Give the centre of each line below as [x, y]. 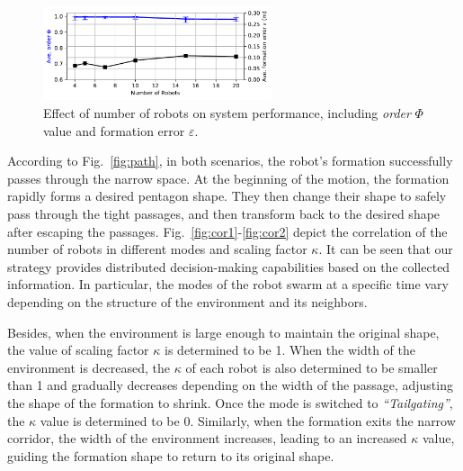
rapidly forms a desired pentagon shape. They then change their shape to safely [227, 196]
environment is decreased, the [89, 367]
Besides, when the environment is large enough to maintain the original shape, [223, 332]
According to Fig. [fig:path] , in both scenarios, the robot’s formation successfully [230, 161]
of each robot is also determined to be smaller [312, 367]
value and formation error [114, 130]
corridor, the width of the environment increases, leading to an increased [207, 438]
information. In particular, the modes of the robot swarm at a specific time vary [228, 284]
